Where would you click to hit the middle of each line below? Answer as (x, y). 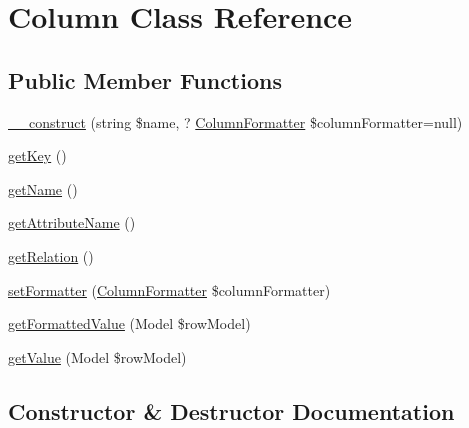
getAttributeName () (72, 222)
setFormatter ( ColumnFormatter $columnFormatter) (169, 289)
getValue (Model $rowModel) (97, 356)
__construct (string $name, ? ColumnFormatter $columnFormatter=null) (235, 121)
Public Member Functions (145, 79)
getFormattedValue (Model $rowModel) (129, 323)
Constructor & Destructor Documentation (231, 410)
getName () (43, 188)
